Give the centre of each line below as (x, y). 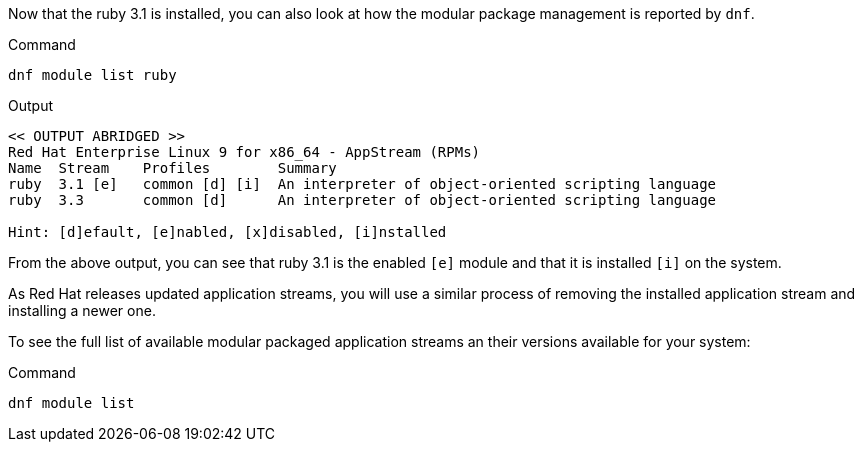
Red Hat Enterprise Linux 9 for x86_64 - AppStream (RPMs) (244, 152)
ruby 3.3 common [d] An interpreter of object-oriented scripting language (362, 200)
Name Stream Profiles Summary (172, 168)
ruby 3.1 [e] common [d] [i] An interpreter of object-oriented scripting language (362, 184)
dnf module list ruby (92, 75)
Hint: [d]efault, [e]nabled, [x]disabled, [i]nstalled (227, 232)
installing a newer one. (82, 310)
